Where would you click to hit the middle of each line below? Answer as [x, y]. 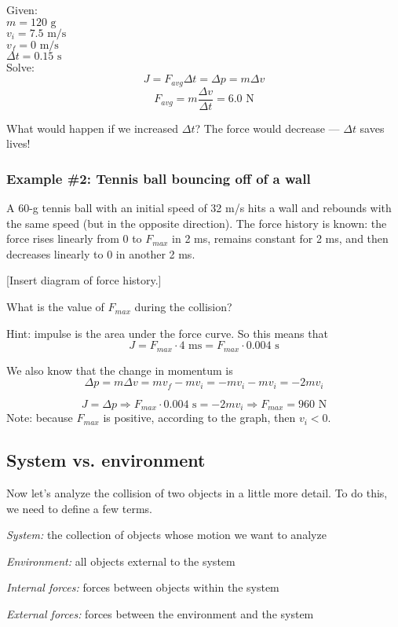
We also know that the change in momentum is [120, 370]
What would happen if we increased [93, 128]
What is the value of [55, 307]
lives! [18, 143]
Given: [22, 9]
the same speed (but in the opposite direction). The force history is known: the [197, 223]
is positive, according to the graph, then [199, 418]
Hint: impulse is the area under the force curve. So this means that [167, 333]
